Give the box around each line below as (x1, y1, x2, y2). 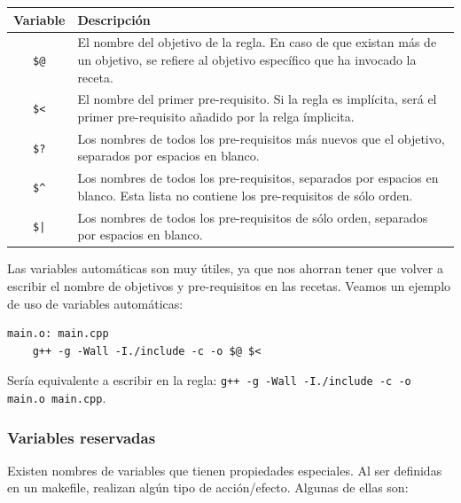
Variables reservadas (7, 426, 156, 448)
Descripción (77, 10, 151, 28)
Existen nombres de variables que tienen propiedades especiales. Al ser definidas (7, 460, 442, 479)
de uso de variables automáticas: (7, 294, 184, 312)
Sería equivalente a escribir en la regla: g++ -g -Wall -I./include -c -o (7, 371, 411, 389)
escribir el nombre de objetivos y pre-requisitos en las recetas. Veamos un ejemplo (7, 276, 451, 295)
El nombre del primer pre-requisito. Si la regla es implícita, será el (77, 90, 437, 108)
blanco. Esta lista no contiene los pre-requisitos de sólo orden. (77, 185, 413, 204)
